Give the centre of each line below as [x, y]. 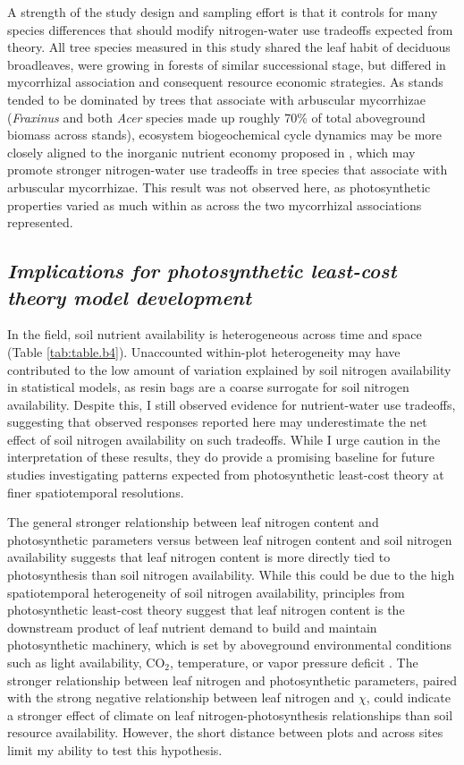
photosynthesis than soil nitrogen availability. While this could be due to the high [231, 575]
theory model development [130, 297]
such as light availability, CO [86, 662]
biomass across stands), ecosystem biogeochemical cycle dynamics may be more [224, 135]
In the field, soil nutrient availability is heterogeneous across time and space [215, 334]
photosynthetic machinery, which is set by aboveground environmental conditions [230, 645]
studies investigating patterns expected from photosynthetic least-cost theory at [226, 475]
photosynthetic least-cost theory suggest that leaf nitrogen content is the [206, 610]
